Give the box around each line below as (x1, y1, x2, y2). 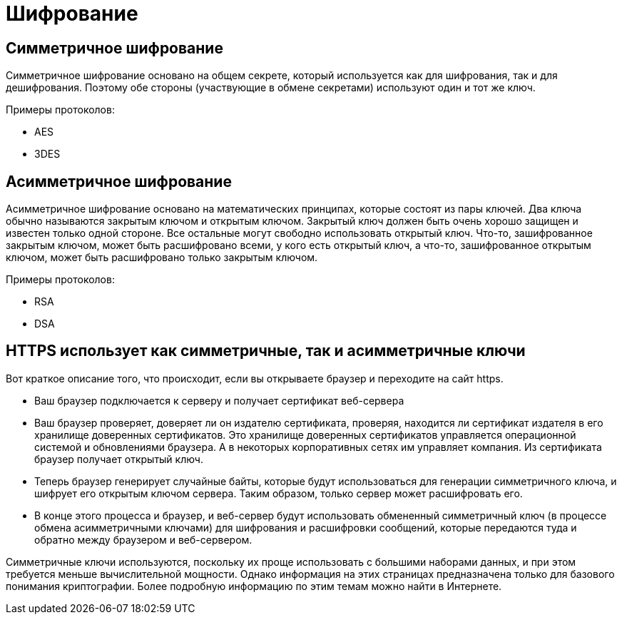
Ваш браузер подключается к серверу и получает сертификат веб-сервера (34, 394, 404, 407)
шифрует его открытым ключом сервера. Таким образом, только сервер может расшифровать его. (34, 487, 523, 499)
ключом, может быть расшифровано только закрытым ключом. (6, 251, 318, 264)
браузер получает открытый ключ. (34, 452, 203, 465)
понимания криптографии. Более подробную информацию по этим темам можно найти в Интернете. (6, 579, 502, 592)
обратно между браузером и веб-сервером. (34, 533, 253, 546)
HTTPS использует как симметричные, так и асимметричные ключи (6, 342, 526, 360)
